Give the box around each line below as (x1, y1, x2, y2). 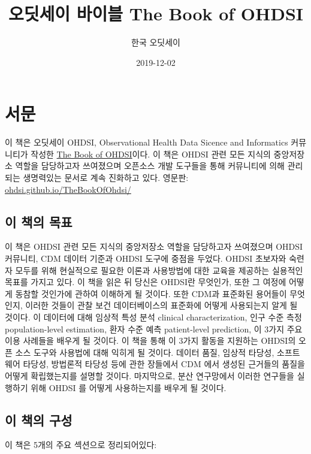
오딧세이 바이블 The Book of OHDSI (8, 1, 304, 26)
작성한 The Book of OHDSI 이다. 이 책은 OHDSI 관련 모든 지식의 (31, 147, 271, 160)
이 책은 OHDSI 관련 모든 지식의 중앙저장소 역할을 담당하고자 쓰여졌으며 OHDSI (5, 240, 303, 253)
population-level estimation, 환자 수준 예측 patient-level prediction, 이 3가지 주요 (5, 322, 303, 335)
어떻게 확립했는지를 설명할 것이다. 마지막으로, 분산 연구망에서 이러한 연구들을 (5, 369, 294, 382)
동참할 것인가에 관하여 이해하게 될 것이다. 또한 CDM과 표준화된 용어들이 (15, 287, 287, 299)
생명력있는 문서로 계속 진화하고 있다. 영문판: (23, 171, 189, 184)
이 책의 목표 (5, 212, 73, 231)
